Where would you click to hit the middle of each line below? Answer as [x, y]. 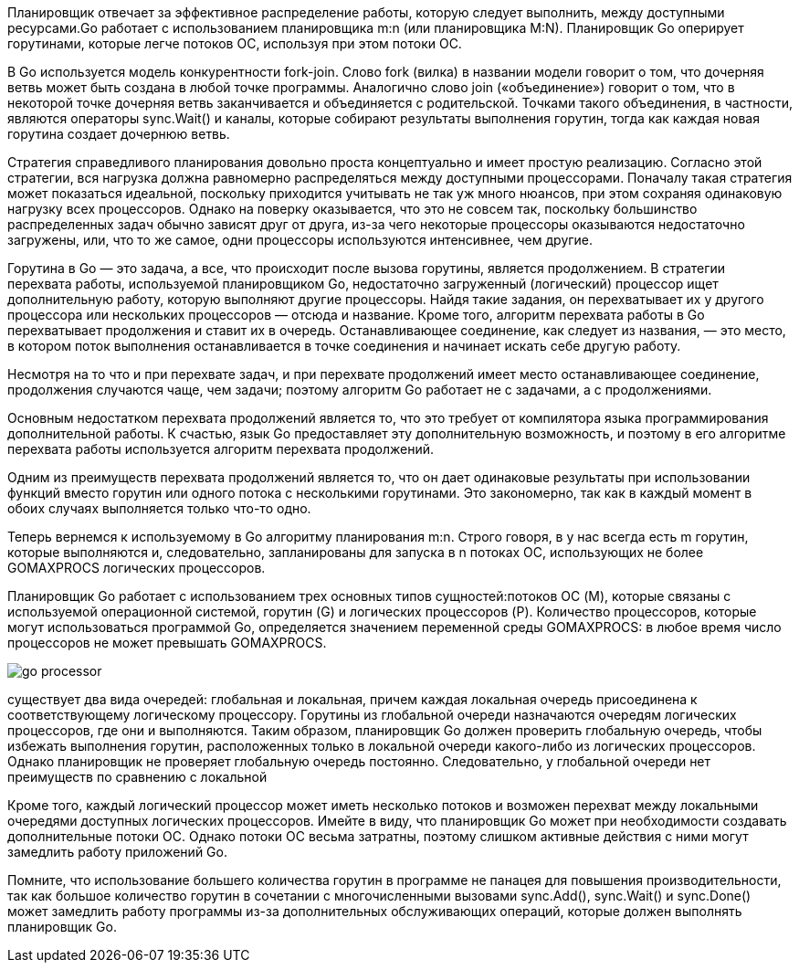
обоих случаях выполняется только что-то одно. [159, 508]
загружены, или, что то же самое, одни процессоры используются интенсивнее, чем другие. [300, 240]
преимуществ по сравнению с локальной [137, 777]
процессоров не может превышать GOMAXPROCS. [167, 643]
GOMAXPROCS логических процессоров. [137, 568]
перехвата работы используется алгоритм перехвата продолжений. [221, 449]
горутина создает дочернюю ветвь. [119, 134]
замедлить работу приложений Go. [117, 852]
